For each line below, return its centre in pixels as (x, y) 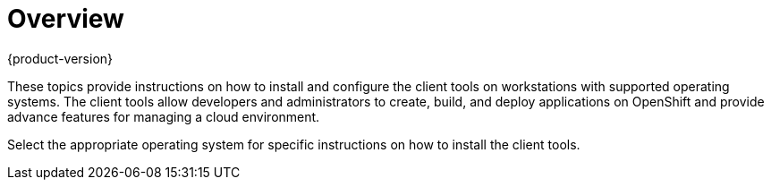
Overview (66, 19)
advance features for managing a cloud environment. (164, 116)
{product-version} (60, 58)
